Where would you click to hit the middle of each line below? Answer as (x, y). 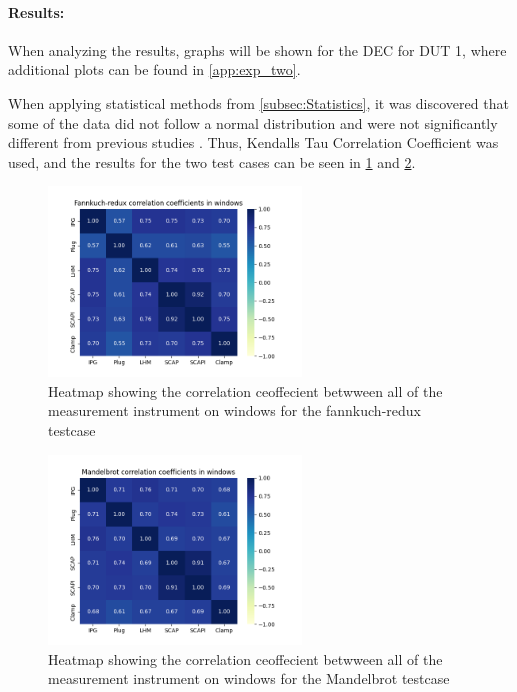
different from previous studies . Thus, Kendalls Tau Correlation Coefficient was (253, 142)
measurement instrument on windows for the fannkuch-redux (234, 410)
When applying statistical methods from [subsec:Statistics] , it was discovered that (258, 102)
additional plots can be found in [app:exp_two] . (154, 69)
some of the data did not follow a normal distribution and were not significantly (253, 122)
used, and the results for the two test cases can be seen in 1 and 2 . (212, 161)
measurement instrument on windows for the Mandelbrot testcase (249, 678)
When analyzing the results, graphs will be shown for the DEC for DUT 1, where (257, 49)
